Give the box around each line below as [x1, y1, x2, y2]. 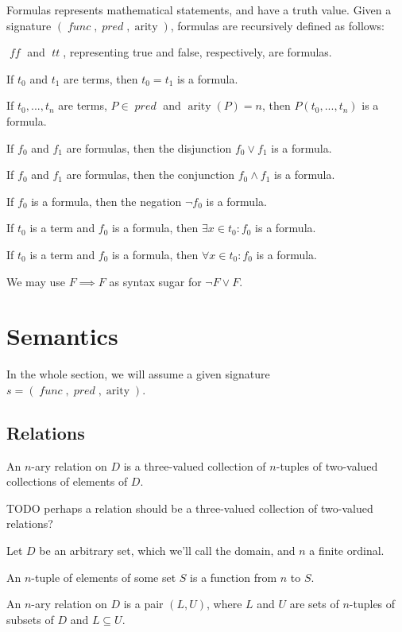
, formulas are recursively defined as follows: [170, 17, 385, 33]
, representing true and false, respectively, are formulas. [63, 44, 332, 60]
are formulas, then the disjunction [66, 139, 232, 156]
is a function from [190, 568, 277, 585]
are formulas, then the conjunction [66, 166, 235, 183]
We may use [6, 273, 65, 289]
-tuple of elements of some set [31, 568, 176, 585]
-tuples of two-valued [276, 457, 378, 474]
